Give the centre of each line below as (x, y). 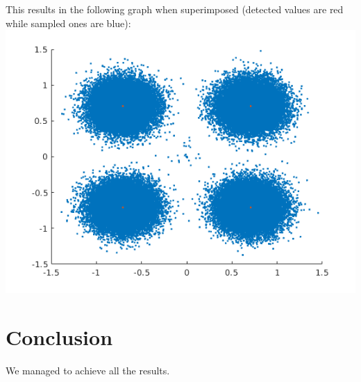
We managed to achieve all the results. (88, 370)
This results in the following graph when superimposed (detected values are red (175, 9)
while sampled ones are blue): (68, 23)
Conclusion (59, 336)
